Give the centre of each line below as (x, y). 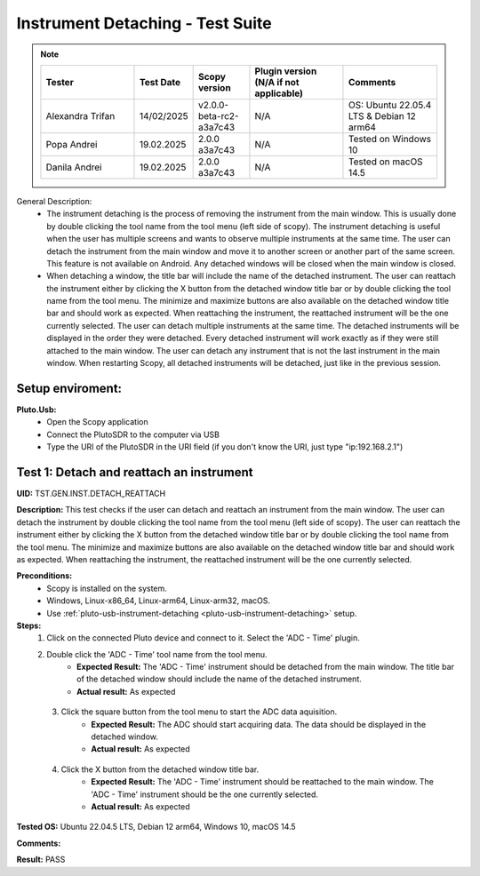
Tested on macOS (385, 162)
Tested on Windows (389, 139)
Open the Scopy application (97, 422)
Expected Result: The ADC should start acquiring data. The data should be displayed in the (259, 724)
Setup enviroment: (69, 388)
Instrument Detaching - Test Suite (144, 23)
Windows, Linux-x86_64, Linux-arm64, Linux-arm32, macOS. (159, 601)
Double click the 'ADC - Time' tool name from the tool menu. (157, 654)
